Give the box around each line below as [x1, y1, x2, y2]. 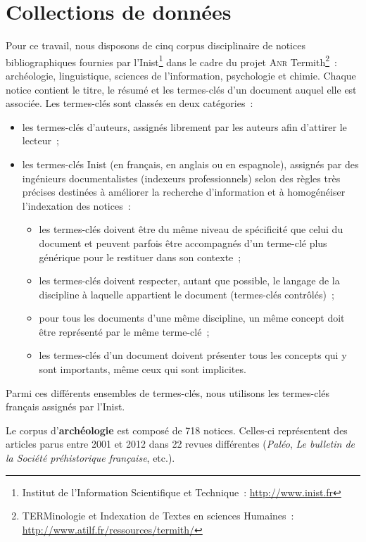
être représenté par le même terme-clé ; [39, 324, 210, 339]
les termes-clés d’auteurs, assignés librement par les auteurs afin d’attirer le [22, 119, 347, 134]
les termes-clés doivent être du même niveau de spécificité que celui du [39, 222, 343, 237]
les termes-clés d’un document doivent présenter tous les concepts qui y [39, 348, 347, 363]
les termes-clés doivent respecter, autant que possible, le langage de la [39, 273, 340, 288]
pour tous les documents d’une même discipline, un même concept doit [39, 310, 345, 325]
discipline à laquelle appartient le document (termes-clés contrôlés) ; [39, 286, 334, 301]
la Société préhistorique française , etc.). [6, 450, 175, 465]
